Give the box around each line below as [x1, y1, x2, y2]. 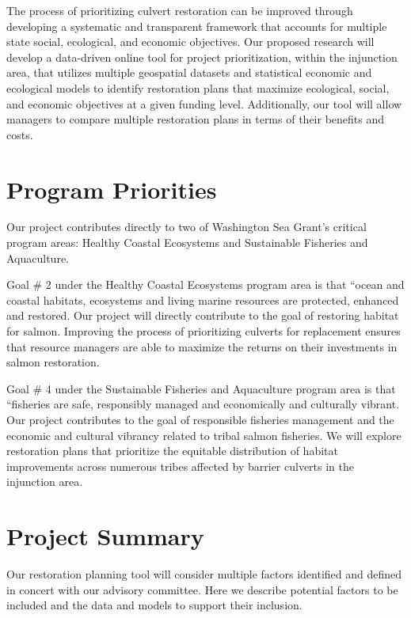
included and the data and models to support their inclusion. [6, 597, 303, 613]
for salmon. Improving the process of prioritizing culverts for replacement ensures [6, 323, 401, 339]
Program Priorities [6, 173, 217, 205]
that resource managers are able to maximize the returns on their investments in [6, 338, 398, 354]
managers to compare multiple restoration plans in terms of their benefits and [6, 111, 385, 127]
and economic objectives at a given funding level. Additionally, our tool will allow [6, 95, 402, 112]
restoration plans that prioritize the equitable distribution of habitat [6, 442, 338, 459]
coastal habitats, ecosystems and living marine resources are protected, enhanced [6, 291, 399, 308]
